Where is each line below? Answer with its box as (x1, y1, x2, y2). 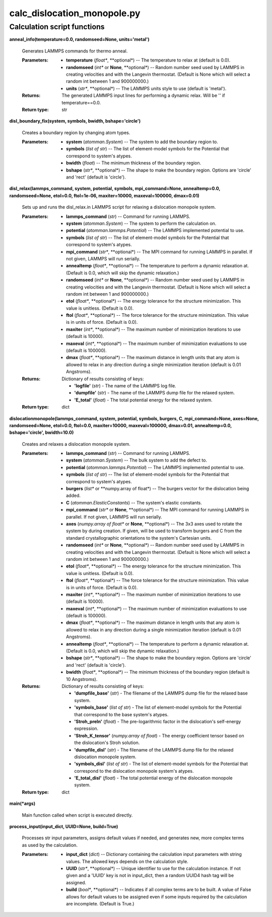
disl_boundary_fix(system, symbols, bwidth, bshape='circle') (9, 118, 141, 124)
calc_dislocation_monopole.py (9, 8, 141, 19)
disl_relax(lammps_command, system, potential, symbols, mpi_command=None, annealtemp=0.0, (9, 186, 221, 192)
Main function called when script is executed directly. (22, 812, 133, 818)
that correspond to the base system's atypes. (74, 711, 169, 717)
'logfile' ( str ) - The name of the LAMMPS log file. (74, 382, 176, 388)
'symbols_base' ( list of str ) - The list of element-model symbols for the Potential (74, 704, 242, 711)
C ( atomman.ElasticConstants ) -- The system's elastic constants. (66, 499, 202, 505)
